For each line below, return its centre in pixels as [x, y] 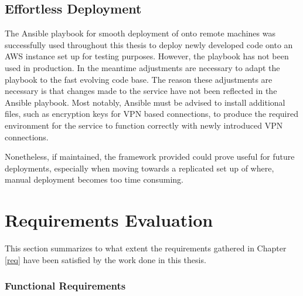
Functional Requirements [65, 286]
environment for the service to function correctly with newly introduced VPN [144, 125]
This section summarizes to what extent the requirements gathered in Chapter [146, 248]
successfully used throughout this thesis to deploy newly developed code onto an [149, 44]
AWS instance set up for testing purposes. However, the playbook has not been [147, 56]
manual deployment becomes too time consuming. [94, 179]
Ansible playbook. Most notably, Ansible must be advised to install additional [145, 102]
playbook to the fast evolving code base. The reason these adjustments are [139, 79]
